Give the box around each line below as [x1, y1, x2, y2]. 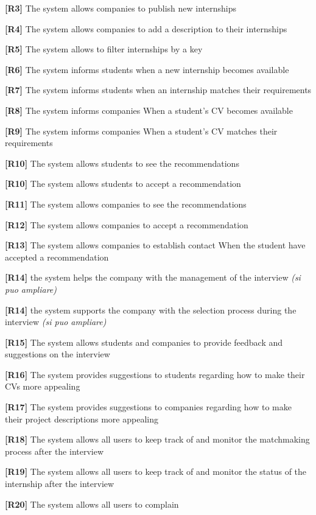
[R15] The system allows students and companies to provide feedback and [5, 335, 283, 348]
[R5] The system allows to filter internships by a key [5, 43, 203, 55]
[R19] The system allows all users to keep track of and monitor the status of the [5, 465, 307, 478]
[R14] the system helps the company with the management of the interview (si [5, 271, 301, 284]
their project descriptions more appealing [5, 412, 158, 425]
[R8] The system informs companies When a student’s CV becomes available [5, 103, 293, 116]
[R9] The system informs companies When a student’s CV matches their [5, 124, 278, 137]
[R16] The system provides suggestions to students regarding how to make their [5, 368, 305, 380]
